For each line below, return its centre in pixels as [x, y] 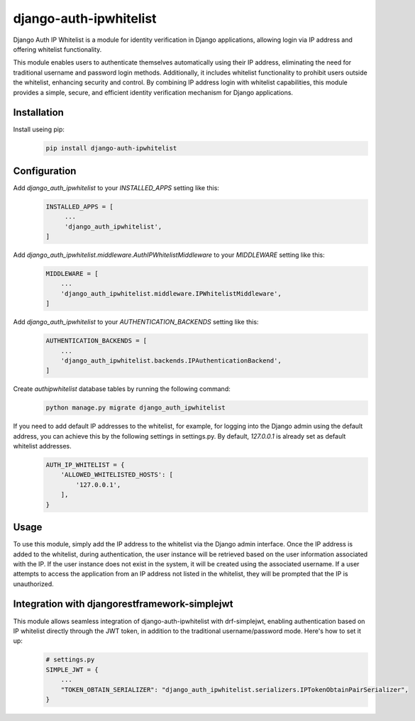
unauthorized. [34, 584]
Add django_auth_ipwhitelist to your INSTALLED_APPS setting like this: [116, 187]
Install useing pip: [39, 130]
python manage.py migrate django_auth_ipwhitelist [136, 408]
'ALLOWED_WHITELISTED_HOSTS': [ [117, 475]
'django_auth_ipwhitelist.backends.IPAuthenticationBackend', [171, 360]
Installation [38, 112]
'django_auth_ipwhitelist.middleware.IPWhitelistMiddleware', [171, 293]
